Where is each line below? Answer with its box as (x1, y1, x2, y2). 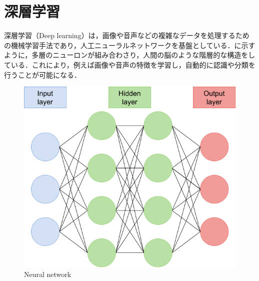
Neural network (24, 269, 71, 279)
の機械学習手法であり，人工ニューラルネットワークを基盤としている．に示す (4, 40, 255, 50)
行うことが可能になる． (4, 69, 81, 80)
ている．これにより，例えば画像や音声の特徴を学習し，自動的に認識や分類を (4, 59, 255, 70)
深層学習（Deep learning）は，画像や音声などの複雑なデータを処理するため (4, 30, 249, 41)
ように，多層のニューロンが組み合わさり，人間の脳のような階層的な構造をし (4, 50, 255, 60)
